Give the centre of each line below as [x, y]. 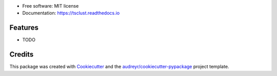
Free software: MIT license [51, 6]
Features [24, 28]
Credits [22, 54]
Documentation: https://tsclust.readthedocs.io [71, 13]
